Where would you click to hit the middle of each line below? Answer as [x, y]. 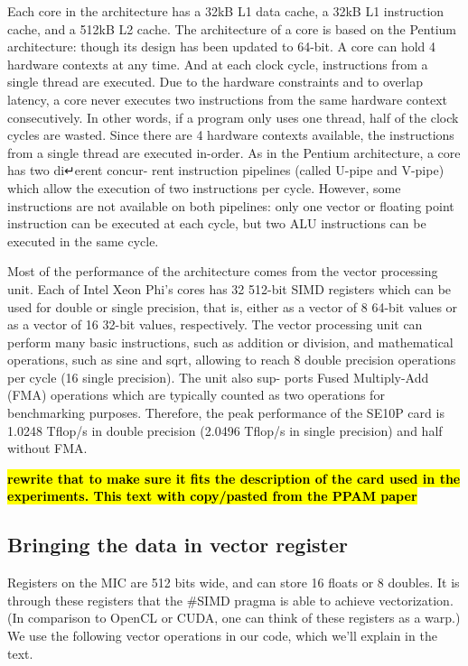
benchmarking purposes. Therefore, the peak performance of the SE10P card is [226, 413]
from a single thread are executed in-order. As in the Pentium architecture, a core [234, 152]
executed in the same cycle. [83, 240]
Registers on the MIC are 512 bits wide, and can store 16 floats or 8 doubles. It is [234, 583]
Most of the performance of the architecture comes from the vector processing [223, 271]
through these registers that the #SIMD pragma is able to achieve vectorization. [230, 600]
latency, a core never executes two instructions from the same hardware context [227, 99]
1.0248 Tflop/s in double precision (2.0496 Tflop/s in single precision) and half [225, 430]
